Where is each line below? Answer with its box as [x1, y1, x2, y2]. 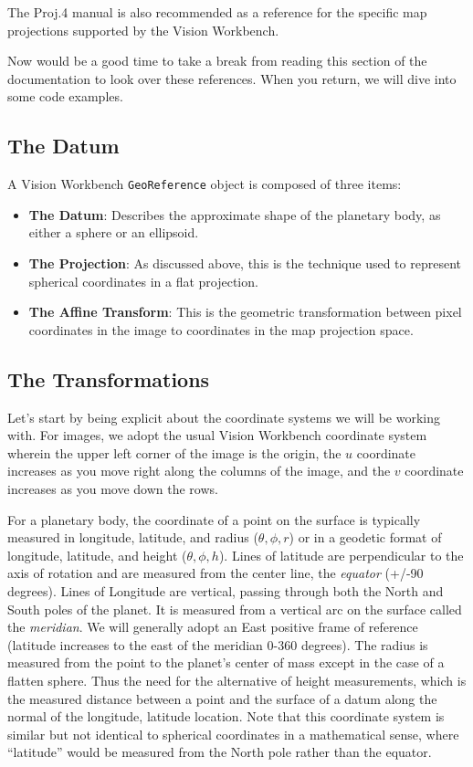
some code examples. [7, 87, 123, 106]
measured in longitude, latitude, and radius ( [7, 528, 258, 547]
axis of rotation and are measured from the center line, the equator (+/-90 [7, 563, 424, 583]
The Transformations [7, 364, 210, 393]
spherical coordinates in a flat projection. [28, 271, 258, 290]
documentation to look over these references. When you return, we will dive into [7, 68, 457, 88]
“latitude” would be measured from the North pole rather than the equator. [7, 742, 432, 762]
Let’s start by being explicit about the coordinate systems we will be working [7, 407, 440, 426]
